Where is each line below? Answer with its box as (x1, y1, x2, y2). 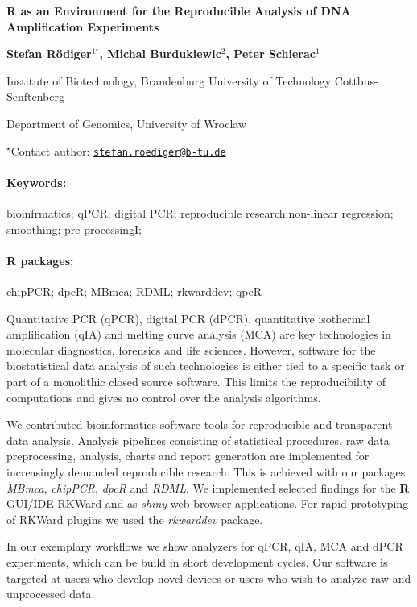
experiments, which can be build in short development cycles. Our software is (6, 553, 388, 570)
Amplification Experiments (6, 18, 159, 35)
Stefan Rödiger (6, 45, 92, 62)
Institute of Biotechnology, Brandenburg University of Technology (6, 72, 332, 89)
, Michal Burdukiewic (99, 45, 221, 62)
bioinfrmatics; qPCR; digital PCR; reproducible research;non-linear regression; (6, 205, 394, 222)
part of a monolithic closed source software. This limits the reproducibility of (6, 372, 386, 389)
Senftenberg (6, 88, 65, 105)
